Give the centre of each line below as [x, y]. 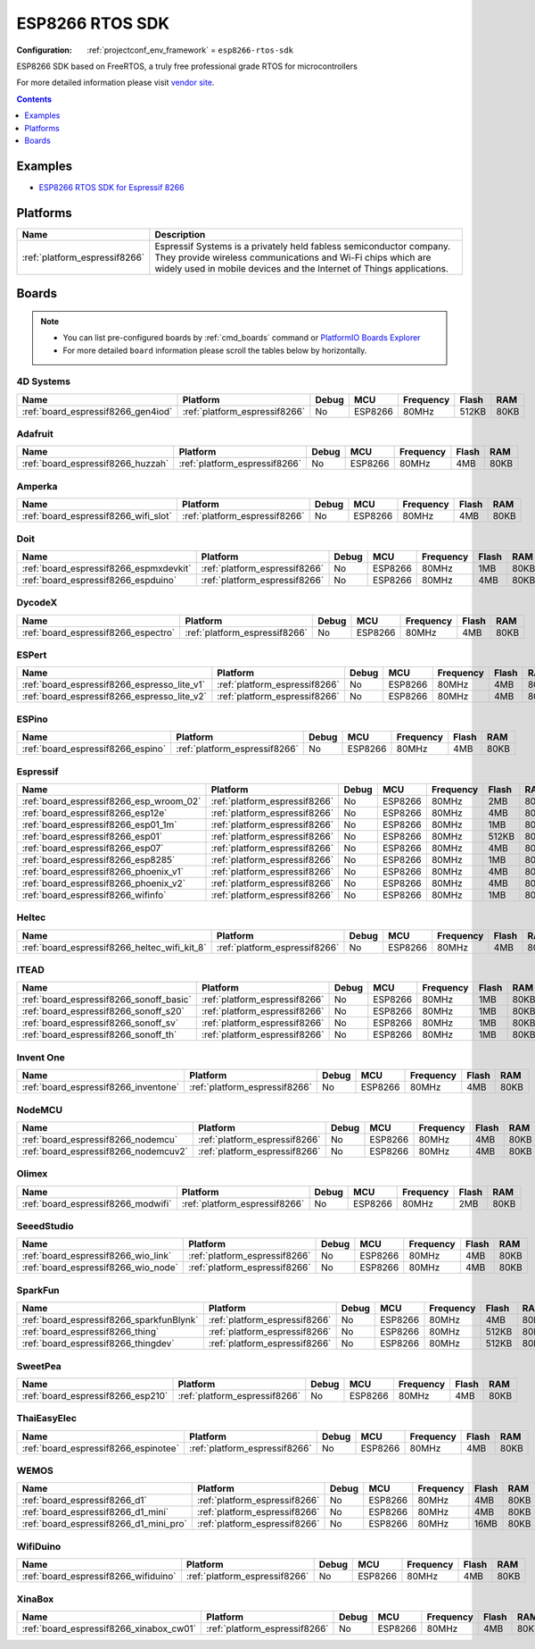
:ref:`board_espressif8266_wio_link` [97, 1256]
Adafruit [35, 434]
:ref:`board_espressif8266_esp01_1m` [99, 824]
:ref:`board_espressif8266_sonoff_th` [99, 1034]
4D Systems [44, 381]
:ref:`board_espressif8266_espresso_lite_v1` [113, 685]
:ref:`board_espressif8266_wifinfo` [94, 895]
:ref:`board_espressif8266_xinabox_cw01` [109, 1628]
